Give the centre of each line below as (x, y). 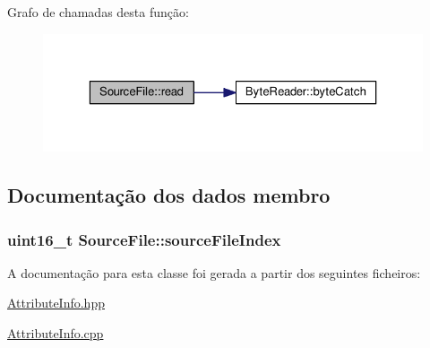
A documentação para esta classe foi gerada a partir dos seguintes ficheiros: (214, 272)
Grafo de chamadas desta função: (98, 12)
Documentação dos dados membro (169, 195)
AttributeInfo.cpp (56, 333)
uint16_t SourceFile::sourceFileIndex (144, 239)
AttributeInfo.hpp (56, 303)
